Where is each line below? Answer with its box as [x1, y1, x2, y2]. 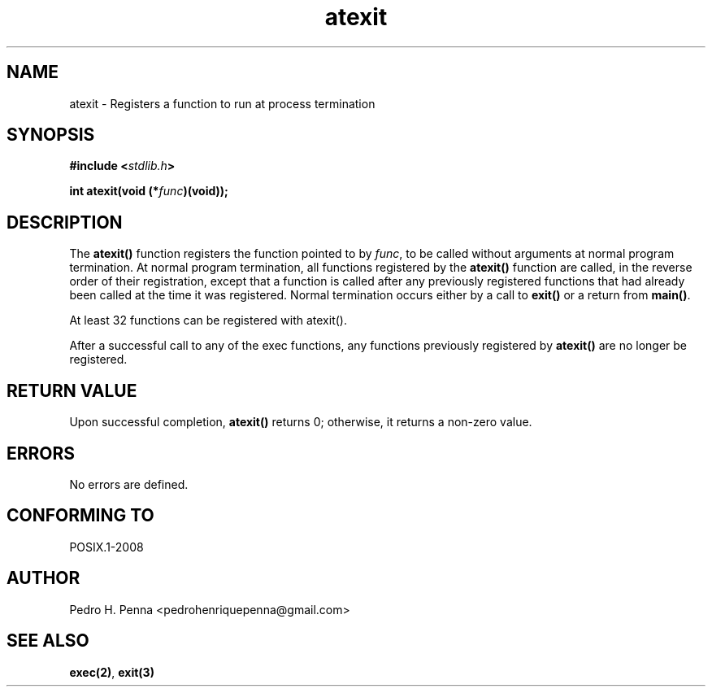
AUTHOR [7, 568, 80, 589]
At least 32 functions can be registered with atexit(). [69, 313, 347, 328]
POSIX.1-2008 [69, 539, 144, 554]
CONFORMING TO [7, 505, 154, 526]
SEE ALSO [7, 630, 89, 652]
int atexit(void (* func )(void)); [69, 184, 228, 198]
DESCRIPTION [7, 211, 123, 233]
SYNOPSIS [7, 124, 95, 146]
